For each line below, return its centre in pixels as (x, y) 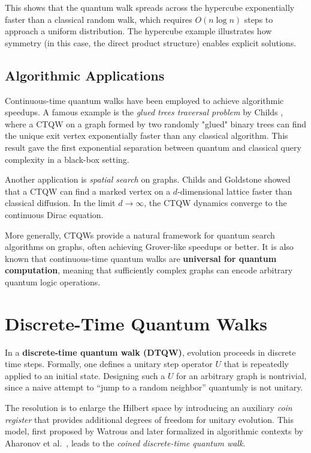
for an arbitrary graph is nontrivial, (241, 375)
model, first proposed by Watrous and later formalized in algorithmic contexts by (154, 431)
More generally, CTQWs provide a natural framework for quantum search (140, 235)
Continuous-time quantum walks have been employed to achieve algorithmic (144, 100)
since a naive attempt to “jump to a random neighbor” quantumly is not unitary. (154, 387)
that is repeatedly (256, 364)
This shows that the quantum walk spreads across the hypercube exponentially (150, 7)
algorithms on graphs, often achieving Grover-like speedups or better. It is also (149, 247)
